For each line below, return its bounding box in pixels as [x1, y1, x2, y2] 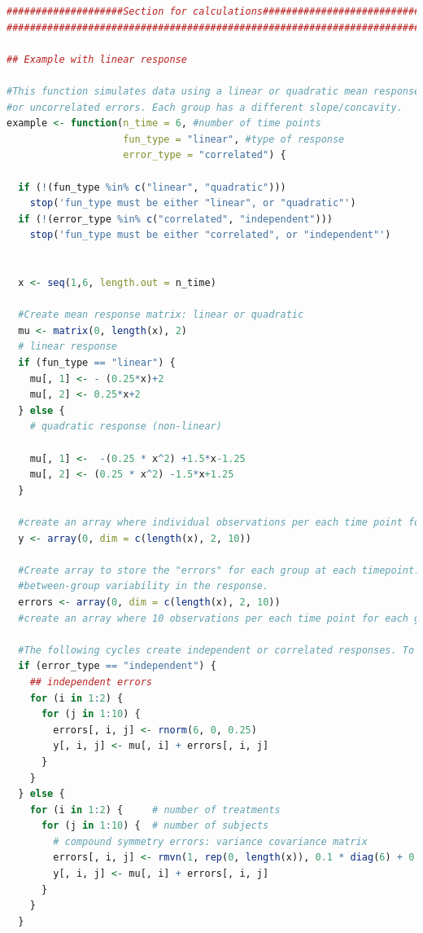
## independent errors [29, 676, 152, 688]
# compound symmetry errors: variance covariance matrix [53, 835, 368, 847]
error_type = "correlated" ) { [123, 149, 286, 161]
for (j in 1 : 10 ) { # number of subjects [41, 820, 269, 832]
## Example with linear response [7, 53, 187, 65]
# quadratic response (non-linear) [29, 420, 222, 433]
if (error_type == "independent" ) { [18, 660, 216, 672]
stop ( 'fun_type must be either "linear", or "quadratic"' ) [29, 197, 356, 209]
